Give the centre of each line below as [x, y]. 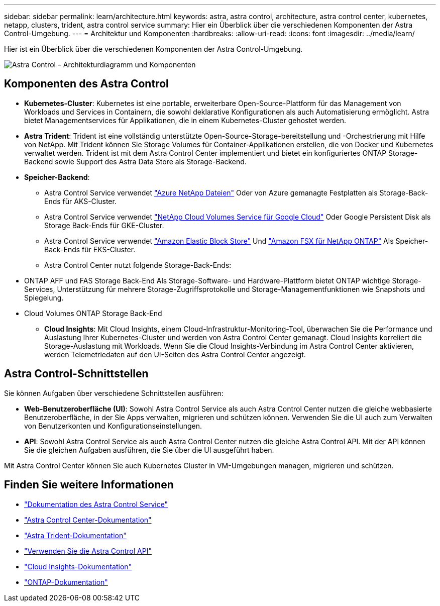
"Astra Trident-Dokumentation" [75, 535]
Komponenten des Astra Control [86, 84]
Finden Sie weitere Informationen [89, 485]
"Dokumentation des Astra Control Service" [96, 504]
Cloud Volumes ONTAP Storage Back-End [93, 313]
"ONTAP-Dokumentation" [66, 582]
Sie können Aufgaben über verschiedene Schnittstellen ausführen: [114, 393]
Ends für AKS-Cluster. [80, 201]
